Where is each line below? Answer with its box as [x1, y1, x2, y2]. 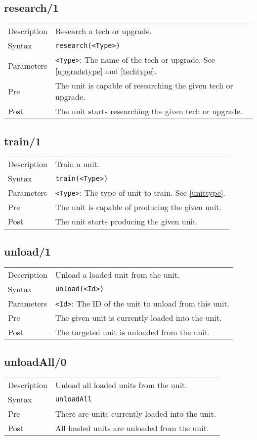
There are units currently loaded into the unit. [55, 407, 216, 419]
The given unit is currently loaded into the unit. [55, 311, 222, 323]
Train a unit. [55, 158, 100, 170]
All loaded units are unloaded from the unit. [55, 422, 209, 434]
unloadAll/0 [4, 354, 67, 369]
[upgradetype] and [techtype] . [55, 65, 157, 77]
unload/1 [4, 243, 51, 259]
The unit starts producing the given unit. [55, 216, 198, 227]
